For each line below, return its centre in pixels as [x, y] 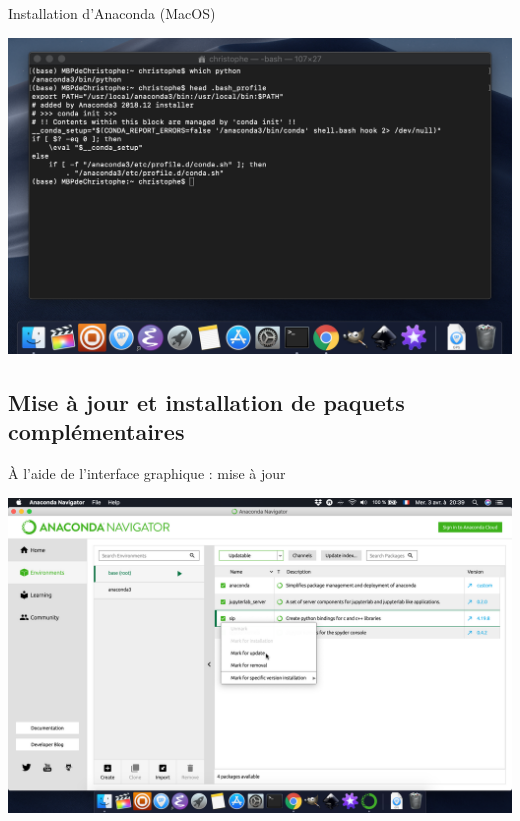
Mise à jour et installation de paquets [206, 402]
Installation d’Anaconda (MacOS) [112, 13]
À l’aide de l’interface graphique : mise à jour [147, 473]
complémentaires [96, 431]
